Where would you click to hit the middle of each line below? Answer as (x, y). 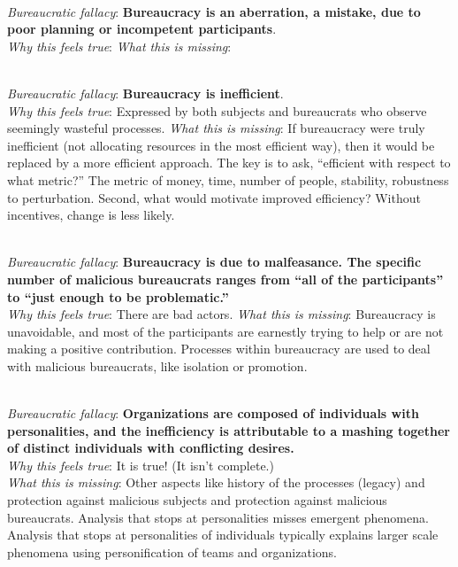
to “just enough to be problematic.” (118, 296)
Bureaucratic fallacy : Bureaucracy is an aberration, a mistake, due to (214, 11)
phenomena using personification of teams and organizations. (172, 551)
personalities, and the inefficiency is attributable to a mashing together (229, 430)
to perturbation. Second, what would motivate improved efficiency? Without (214, 197)
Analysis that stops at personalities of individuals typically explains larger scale (223, 535)
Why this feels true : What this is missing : (119, 46)
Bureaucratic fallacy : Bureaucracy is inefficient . (145, 93)
